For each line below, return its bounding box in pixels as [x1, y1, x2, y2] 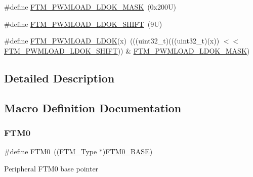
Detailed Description [4, 70, 115, 85]
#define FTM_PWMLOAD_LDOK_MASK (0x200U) [4, 2, 176, 12]
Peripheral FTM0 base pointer [4, 163, 99, 173]
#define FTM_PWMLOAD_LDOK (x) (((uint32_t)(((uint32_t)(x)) [4, 35, 220, 46]
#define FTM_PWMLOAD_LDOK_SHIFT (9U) [4, 18, 162, 29]
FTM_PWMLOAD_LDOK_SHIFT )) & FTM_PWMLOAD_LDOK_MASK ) [4, 45, 250, 56]
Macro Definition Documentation [4, 100, 182, 115]
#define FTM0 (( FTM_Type [4, 146, 97, 157]
